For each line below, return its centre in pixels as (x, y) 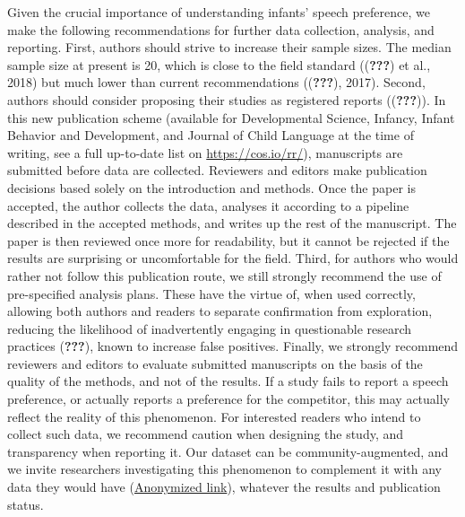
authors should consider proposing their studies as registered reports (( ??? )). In (227, 99)
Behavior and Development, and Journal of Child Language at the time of (211, 135)
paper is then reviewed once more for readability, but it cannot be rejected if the (228, 240)
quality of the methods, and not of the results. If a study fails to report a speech (228, 381)
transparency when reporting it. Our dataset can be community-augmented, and (228, 451)
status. (26, 504)
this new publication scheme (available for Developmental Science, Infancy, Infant (231, 117)
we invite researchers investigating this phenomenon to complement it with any (224, 469)
